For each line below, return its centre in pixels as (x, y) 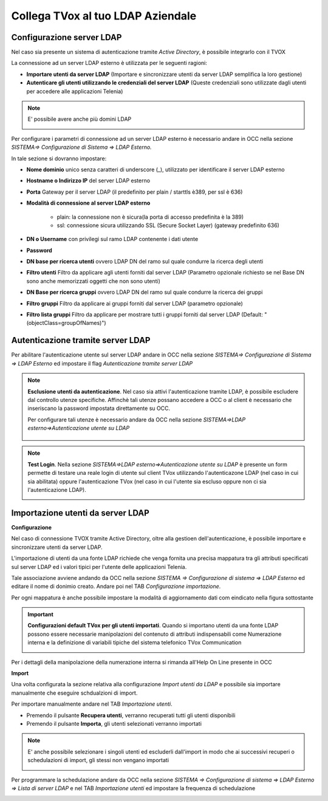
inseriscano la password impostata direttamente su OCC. (99, 408)
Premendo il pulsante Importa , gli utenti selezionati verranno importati (114, 723)
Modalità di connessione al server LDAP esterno (88, 203)
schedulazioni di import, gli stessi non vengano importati (98, 760)
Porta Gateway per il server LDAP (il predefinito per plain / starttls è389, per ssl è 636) (135, 192)
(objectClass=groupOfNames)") (66, 323)
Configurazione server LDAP (67, 37)
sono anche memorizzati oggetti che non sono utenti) (94, 281)
